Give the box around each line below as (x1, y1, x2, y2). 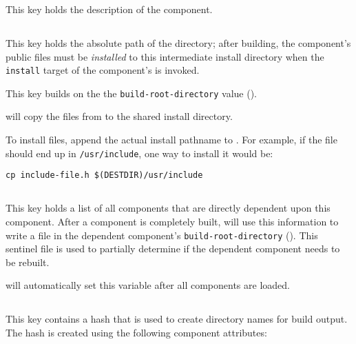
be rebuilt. (6, 254, 50, 269)
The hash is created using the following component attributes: (6, 325, 267, 339)
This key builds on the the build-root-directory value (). (6, 85, 258, 100)
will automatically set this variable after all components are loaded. (6, 278, 290, 292)
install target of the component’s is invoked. (6, 63, 200, 77)
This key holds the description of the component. (6, 2, 213, 16)
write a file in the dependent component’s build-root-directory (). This (6, 227, 318, 242)
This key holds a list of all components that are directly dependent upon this (6, 201, 331, 215)
